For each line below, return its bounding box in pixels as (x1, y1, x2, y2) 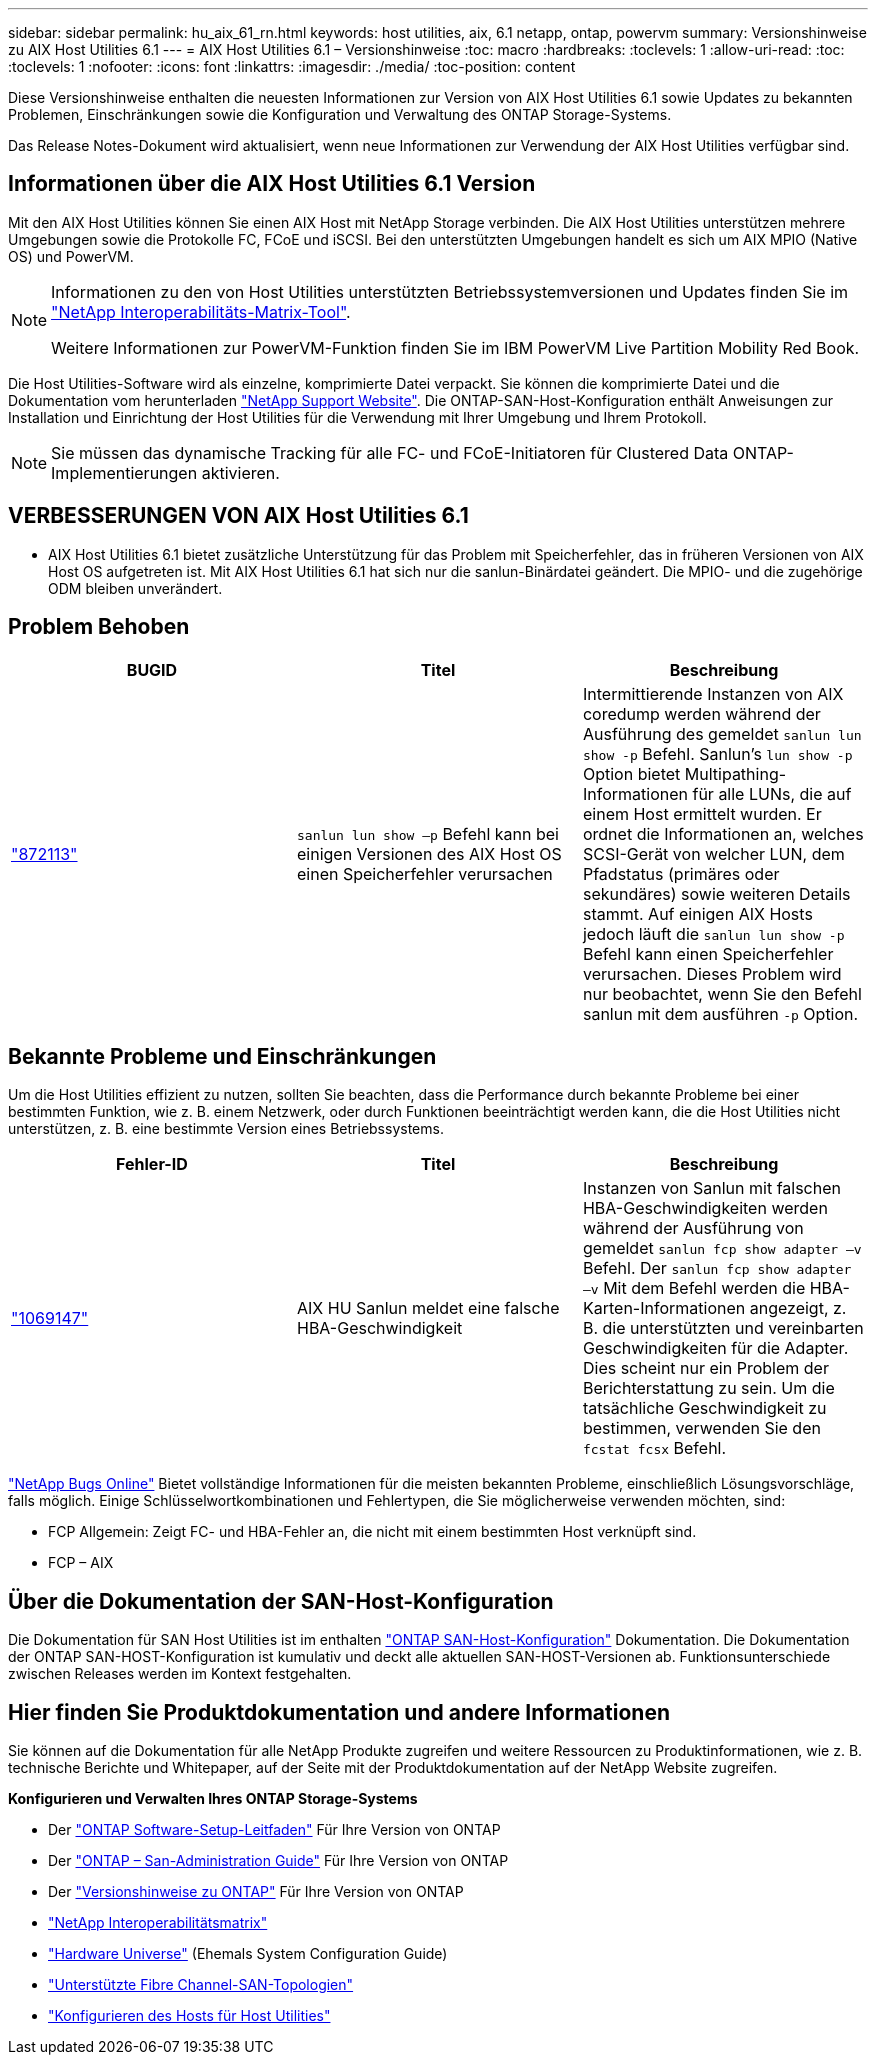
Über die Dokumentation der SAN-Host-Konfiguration (8, 1588, 554, 1614)
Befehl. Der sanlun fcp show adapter (582, 1258, 852, 1279)
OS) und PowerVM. (8, 247, 134, 265)
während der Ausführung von (582, 1218, 804, 1239)
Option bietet (582, 763, 681, 784)
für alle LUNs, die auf (692, 783, 852, 804)
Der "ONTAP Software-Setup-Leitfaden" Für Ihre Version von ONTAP (48, 1821, 501, 1839)
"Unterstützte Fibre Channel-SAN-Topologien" (48, 1976, 354, 1994)
